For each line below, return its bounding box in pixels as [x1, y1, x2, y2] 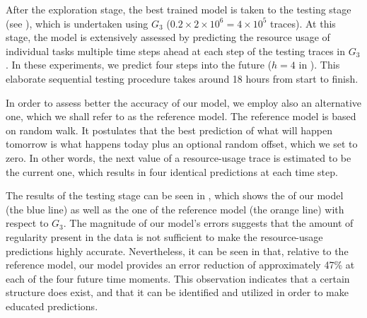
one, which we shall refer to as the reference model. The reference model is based [6, 109, 356, 124]
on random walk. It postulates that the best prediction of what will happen [6, 122, 332, 137]
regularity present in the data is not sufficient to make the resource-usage [6, 229, 323, 244]
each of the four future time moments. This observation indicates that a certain [6, 271, 350, 285]
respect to [6, 216, 49, 230]
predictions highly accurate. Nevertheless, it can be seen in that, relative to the [6, 243, 349, 258]
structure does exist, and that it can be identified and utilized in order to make [6, 285, 349, 300]
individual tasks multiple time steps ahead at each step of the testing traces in [6, 43, 346, 58]
